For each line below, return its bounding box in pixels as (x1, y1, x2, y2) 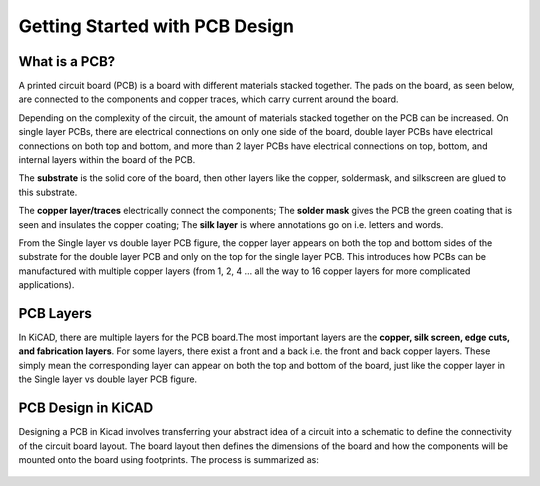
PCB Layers (18, 305, 92, 322)
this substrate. (18, 186, 78, 198)
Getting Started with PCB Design (18, 15, 295, 37)
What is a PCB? (18, 53, 116, 70)
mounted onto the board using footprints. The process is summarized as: (18, 453, 320, 465)
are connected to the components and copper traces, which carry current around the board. (18, 93, 399, 105)
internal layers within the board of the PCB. (18, 154, 196, 166)
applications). (18, 279, 75, 291)
